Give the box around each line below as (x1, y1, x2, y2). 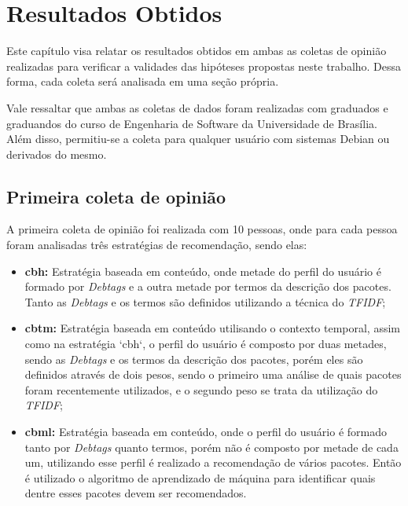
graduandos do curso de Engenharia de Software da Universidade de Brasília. (6, 115, 377, 131)
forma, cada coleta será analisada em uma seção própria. (6, 73, 279, 90)
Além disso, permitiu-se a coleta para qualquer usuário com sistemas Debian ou (6, 130, 390, 147)
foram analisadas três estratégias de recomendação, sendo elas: (6, 236, 307, 253)
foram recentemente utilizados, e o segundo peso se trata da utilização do (24, 381, 378, 398)
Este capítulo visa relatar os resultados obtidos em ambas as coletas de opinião (6, 42, 387, 59)
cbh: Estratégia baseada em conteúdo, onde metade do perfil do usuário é (24, 262, 381, 279)
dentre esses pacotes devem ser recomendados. (24, 485, 247, 501)
